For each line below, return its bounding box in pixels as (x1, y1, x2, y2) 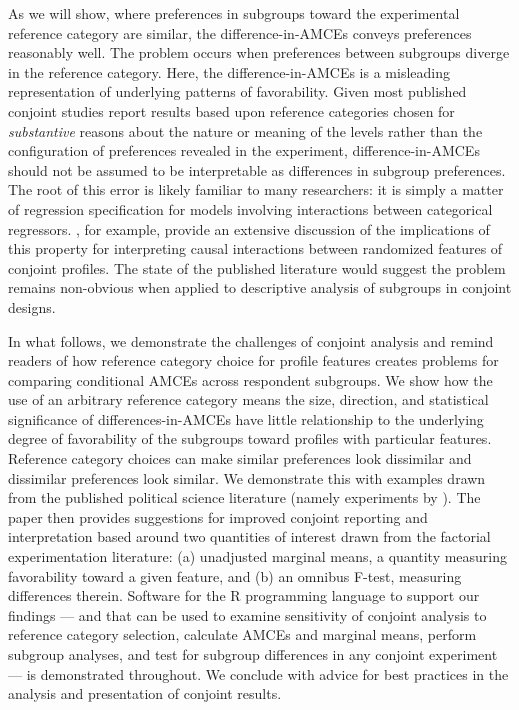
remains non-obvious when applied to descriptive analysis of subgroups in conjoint (8, 277, 512, 298)
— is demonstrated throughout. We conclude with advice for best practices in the (8, 663, 509, 684)
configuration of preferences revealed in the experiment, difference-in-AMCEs (8, 140, 480, 161)
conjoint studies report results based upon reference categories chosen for (8, 100, 455, 121)
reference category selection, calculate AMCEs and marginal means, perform (8, 624, 477, 645)
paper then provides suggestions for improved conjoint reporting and (8, 506, 428, 527)
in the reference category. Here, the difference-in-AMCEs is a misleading (8, 61, 450, 82)
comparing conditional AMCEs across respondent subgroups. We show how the (8, 369, 493, 390)
